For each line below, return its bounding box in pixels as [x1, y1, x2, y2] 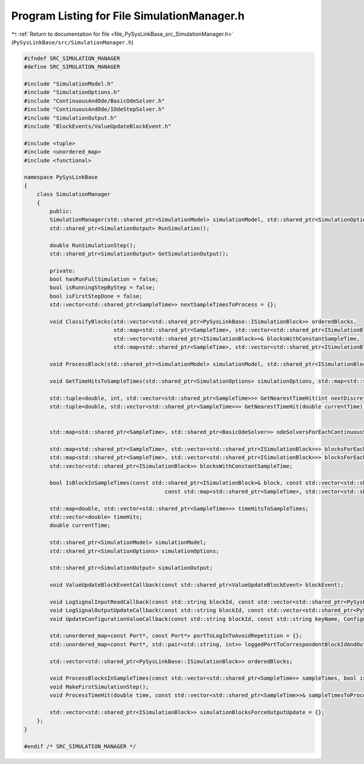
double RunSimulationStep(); [49, 242, 136, 249]
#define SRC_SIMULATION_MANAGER [24, 64, 121, 70]
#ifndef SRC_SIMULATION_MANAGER [24, 55, 121, 62]
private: [49, 267, 76, 274]
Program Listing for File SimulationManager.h [11, 9, 245, 22]
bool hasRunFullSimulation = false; [49, 276, 159, 283]
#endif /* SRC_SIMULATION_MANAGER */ [24, 743, 136, 749]
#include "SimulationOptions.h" [24, 89, 121, 96]
